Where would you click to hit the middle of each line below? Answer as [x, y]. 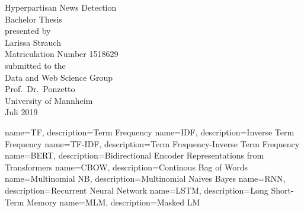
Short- [282, 190]
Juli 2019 [21, 112]
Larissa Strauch [33, 42]
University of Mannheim [49, 100]
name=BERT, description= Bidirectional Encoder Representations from [135, 155]
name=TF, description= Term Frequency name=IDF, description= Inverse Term [150, 132]
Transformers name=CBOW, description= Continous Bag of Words [127, 167]
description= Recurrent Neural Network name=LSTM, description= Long [137, 190]
